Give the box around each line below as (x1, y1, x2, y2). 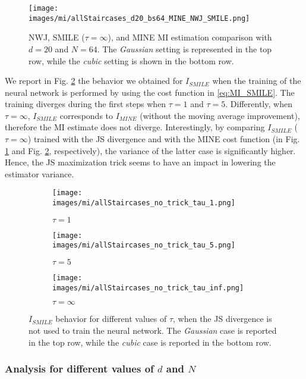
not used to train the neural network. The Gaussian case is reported (29, 324, 277, 336)
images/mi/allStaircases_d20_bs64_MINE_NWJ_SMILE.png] (29, 14, 250, 23)
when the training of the (212, 74, 301, 87)
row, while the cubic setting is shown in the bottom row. (29, 54, 234, 67)
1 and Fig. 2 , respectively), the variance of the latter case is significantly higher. (5, 144, 296, 156)
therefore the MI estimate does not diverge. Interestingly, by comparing (5, 121, 265, 133)
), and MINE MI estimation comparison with (108, 31, 272, 43)
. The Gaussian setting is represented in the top (97, 42, 272, 55)
